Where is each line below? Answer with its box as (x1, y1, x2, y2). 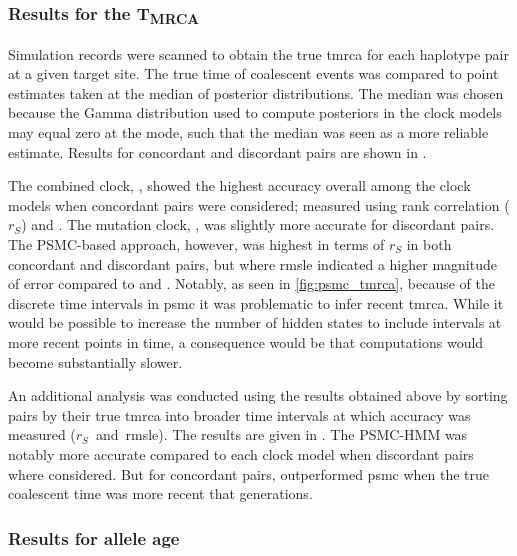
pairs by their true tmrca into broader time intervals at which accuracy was (8, 404, 471, 425)
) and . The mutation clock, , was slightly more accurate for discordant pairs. (21, 214, 495, 235)
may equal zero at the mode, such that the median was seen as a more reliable (8, 122, 489, 143)
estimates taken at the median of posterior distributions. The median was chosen (8, 82, 504, 103)
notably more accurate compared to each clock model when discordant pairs (8, 443, 474, 464)
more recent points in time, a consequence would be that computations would (8, 331, 484, 352)
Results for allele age (8, 525, 180, 550)
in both (406, 234, 452, 255)
